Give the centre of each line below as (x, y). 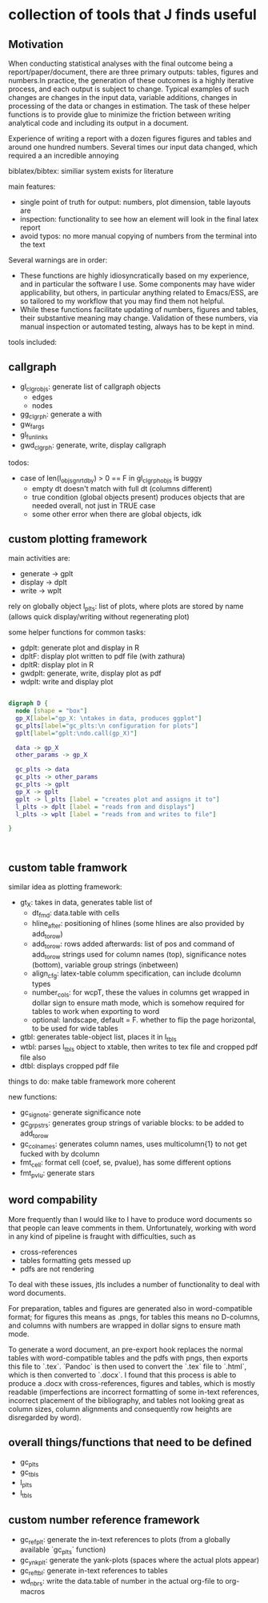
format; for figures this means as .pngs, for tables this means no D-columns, (134, 1316)
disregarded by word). (45, 1417)
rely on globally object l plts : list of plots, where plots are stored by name (126, 607)
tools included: (33, 342)
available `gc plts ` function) (63, 1551)
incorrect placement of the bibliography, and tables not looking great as (126, 1400)
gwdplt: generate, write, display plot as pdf (90, 673)
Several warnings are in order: (58, 260)
